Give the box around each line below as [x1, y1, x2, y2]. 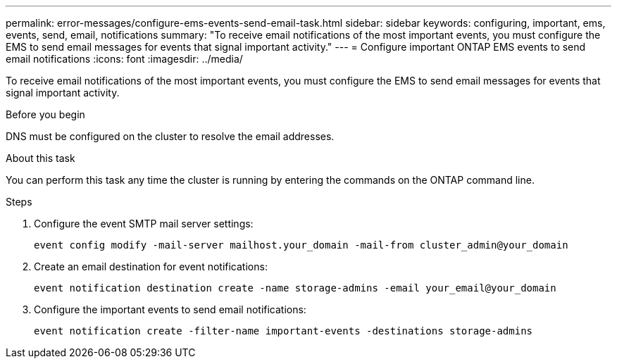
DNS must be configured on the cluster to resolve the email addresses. [6, 130, 335, 142]
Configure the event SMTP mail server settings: [34, 218, 254, 230]
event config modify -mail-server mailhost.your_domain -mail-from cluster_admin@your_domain [34, 239, 568, 251]
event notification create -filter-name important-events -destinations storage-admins [34, 325, 533, 337]
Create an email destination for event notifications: [34, 261, 268, 272]
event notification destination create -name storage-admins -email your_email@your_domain [34, 282, 556, 294]
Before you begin [6, 108, 85, 120]
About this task [6, 152, 75, 164]
